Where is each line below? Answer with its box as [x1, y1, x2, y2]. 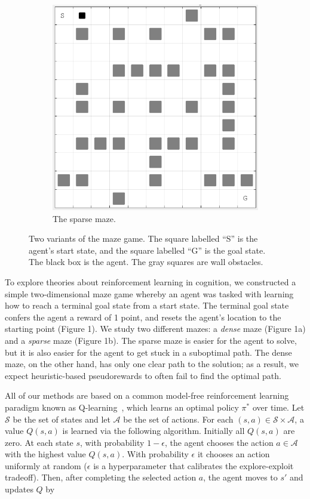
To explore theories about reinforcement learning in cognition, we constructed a [5, 275, 296, 288]
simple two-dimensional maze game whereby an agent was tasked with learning [5, 287, 294, 300]
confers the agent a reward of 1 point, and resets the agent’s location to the [5, 310, 281, 323]
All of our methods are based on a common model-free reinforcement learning [5, 389, 289, 402]
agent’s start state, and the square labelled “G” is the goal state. [29, 244, 266, 256]
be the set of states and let [13, 412, 111, 425]
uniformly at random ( [5, 459, 87, 472]
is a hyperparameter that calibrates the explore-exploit [93, 459, 294, 472]
